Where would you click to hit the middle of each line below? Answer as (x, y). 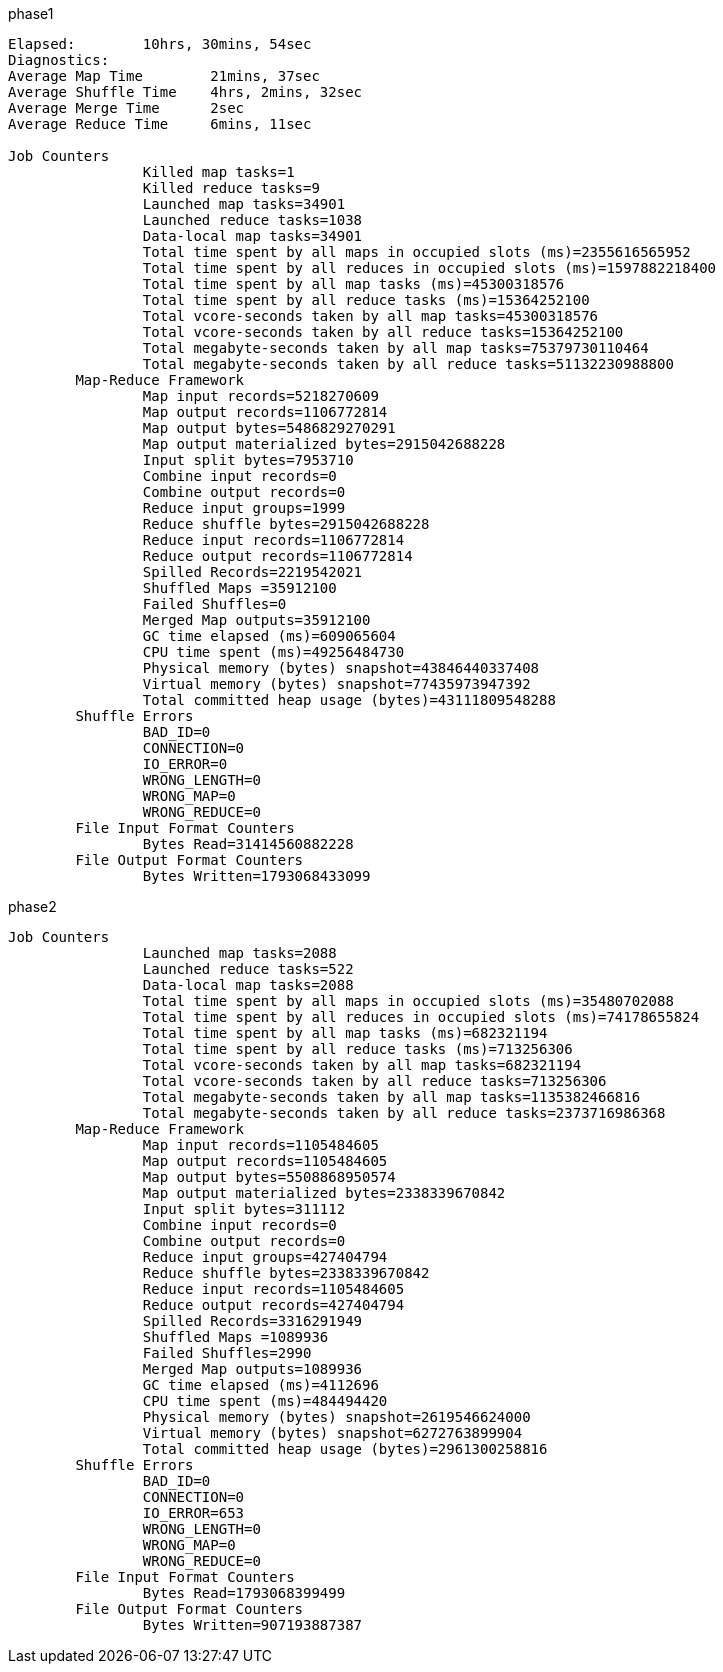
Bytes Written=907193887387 (252, 1625)
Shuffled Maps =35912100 (239, 588)
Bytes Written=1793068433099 (256, 876)
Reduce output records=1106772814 (277, 556)
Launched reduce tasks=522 (248, 969)
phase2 (32, 906)
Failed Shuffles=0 (214, 604)
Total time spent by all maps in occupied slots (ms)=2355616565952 (416, 252)
